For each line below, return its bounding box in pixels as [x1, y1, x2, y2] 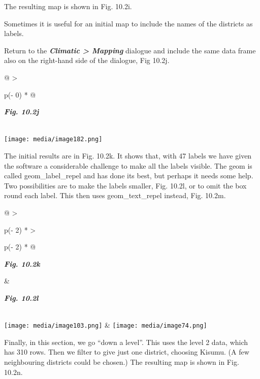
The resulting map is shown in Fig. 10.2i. [4, 1, 132, 11]
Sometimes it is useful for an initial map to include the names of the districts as [4, 18, 253, 28]
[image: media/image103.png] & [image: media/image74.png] [4, 320, 207, 330]
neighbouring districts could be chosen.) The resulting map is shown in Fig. [4, 356, 239, 367]
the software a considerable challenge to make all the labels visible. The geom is [4, 160, 252, 171]
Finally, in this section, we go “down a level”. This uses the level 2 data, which [4, 336, 248, 347]
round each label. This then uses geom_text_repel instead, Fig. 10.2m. [4, 190, 226, 201]
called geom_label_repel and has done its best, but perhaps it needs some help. [4, 170, 253, 181]
